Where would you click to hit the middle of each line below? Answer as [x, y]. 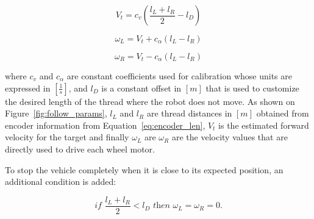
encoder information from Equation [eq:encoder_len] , [105, 125]
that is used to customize [252, 88]
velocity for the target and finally [67, 137]
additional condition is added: [61, 181]
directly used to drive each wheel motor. [80, 149]
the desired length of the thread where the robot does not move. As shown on [150, 101]
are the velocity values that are [230, 137]
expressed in [28, 88]
